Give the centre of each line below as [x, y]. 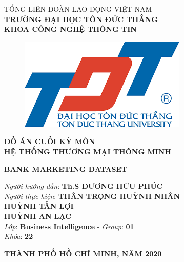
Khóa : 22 [19, 236]
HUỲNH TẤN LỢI [39, 206]
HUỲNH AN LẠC [38, 216]
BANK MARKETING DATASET [66, 168]
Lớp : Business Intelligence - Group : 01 [69, 226]
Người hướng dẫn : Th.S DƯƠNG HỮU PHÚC [84, 186]
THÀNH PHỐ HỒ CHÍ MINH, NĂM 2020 [83, 253]
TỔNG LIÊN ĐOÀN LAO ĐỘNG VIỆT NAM [78, 9]
